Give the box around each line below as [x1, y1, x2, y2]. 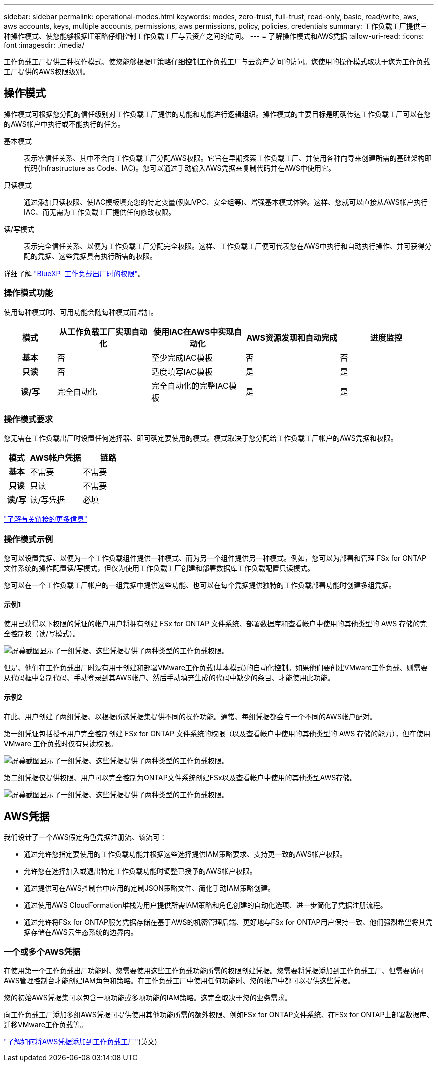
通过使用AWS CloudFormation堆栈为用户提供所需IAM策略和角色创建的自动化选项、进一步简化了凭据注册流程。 [24, 901, 387, 910]
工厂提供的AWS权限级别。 [4, 67, 90, 76]
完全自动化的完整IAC [151, 380, 229, 391]
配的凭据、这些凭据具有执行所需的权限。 [24, 251, 157, 260]
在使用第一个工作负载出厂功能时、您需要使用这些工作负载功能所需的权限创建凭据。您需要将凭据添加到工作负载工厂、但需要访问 [4, 966, 424, 975]
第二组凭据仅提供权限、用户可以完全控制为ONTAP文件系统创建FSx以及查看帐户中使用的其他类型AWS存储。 [4, 773, 357, 782]
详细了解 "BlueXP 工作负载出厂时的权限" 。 [4, 269, 145, 278]
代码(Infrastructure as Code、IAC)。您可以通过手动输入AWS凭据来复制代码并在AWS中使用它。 [24, 163, 336, 172]
